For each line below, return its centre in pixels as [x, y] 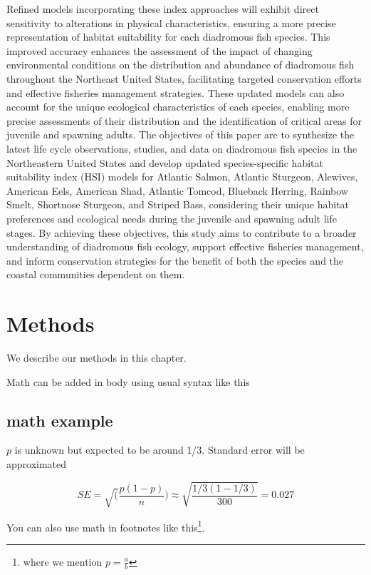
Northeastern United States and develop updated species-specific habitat [165, 162]
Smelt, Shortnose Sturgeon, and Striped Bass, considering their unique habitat [178, 204]
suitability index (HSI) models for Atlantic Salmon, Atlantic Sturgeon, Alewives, [182, 177]
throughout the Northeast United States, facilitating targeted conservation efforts [184, 78]
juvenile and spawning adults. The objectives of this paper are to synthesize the [181, 134]
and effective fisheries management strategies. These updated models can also [176, 92]
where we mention [63, 561]
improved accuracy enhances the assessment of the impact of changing [160, 50]
